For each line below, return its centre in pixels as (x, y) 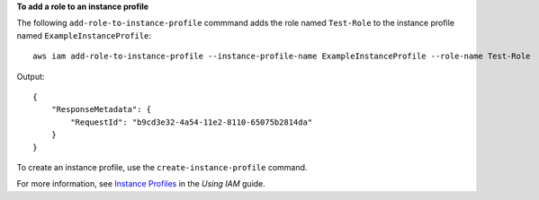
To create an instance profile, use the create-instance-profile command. (162, 167)
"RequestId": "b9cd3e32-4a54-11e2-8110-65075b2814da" (192, 122)
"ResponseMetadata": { (101, 109)
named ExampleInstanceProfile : (84, 35)
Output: (31, 76)
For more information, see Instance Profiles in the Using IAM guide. (141, 184)
